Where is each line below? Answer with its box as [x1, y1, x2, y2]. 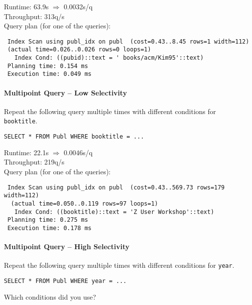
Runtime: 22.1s [4, 147, 49, 157]
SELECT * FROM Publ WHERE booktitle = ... [4, 133, 144, 141]
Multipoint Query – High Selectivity [4, 241, 130, 252]
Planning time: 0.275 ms [7, 216, 88, 224]
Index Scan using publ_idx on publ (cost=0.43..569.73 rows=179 [7, 184, 225, 191]
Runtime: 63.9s [4, 1, 49, 11]
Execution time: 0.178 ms [7, 224, 92, 232]
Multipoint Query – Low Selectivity [4, 87, 127, 97]
